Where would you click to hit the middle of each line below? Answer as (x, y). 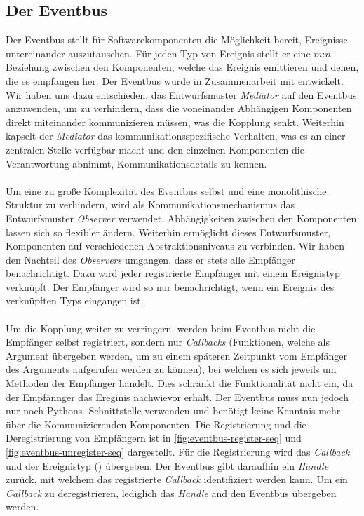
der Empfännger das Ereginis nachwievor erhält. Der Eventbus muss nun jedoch (177, 396)
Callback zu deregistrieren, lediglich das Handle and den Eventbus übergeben (171, 493)
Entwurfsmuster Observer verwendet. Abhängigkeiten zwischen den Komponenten (181, 218)
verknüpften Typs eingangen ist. (75, 300)
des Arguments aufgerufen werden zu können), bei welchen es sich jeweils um (171, 369)
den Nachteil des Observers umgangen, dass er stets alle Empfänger (150, 259)
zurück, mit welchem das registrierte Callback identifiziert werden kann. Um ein (177, 479)
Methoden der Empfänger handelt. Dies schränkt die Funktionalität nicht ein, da (180, 383)
